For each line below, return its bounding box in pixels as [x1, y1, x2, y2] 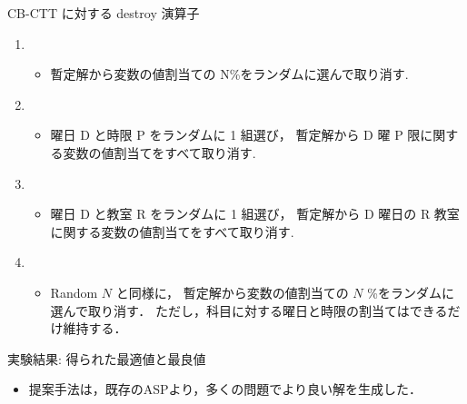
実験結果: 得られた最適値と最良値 [7, 349, 206, 368]
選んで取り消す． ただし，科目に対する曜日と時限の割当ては [50, 301, 410, 320]
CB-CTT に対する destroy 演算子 [7, 4, 200, 22]
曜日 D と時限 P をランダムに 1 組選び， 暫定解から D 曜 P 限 [50, 125, 421, 144]
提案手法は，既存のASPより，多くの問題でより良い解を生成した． [28, 379, 422, 399]
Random [50, 282, 98, 301]
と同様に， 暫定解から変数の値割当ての [115, 282, 349, 301]
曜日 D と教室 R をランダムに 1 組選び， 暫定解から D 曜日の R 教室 [50, 204, 460, 223]
